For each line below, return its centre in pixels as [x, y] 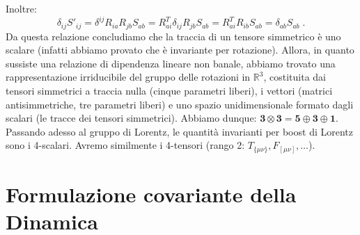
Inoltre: [21, 8]
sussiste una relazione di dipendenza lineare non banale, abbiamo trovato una [171, 63]
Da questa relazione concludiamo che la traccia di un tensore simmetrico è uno [173, 36]
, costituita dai [295, 77]
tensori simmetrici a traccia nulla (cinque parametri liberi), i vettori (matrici [169, 90]
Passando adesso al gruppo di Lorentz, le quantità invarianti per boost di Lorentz [179, 131]
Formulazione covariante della [151, 194]
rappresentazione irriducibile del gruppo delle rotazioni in [128, 77]
